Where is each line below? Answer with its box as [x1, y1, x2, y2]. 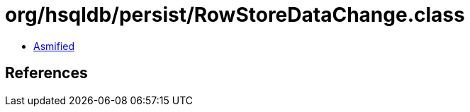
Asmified [33, 39, 75, 52]
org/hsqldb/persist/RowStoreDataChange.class [5, 3, 465, 27]
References [5, 64, 88, 82]
